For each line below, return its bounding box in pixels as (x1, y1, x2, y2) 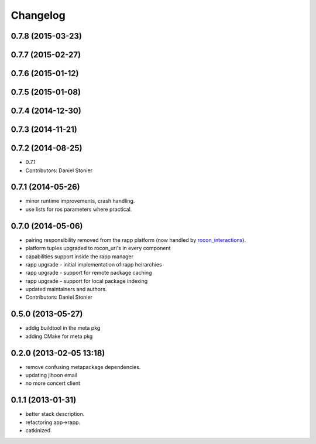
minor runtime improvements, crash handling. (25, 197, 135, 204)
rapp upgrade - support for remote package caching (25, 269, 152, 276)
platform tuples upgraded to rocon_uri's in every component (25, 245, 171, 252)
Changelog (11, 9, 66, 22)
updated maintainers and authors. (25, 286, 107, 293)
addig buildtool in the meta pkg (25, 325, 101, 332)
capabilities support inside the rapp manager (25, 252, 134, 260)
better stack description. (25, 411, 85, 418)
